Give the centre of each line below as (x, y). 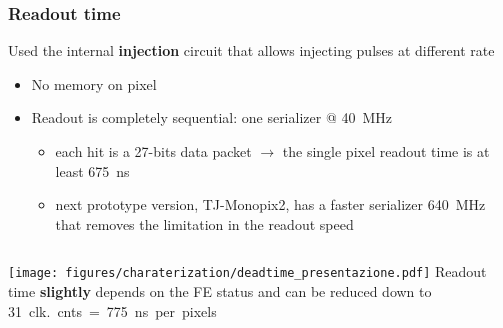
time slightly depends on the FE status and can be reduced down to (220, 291)
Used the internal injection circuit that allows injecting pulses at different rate (251, 50)
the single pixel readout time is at (386, 151)
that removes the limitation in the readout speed (204, 223)
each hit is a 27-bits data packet (153, 151)
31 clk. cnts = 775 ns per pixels (112, 310)
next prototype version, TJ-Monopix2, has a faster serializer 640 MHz (270, 204)
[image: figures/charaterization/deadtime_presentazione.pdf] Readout (247, 271)
